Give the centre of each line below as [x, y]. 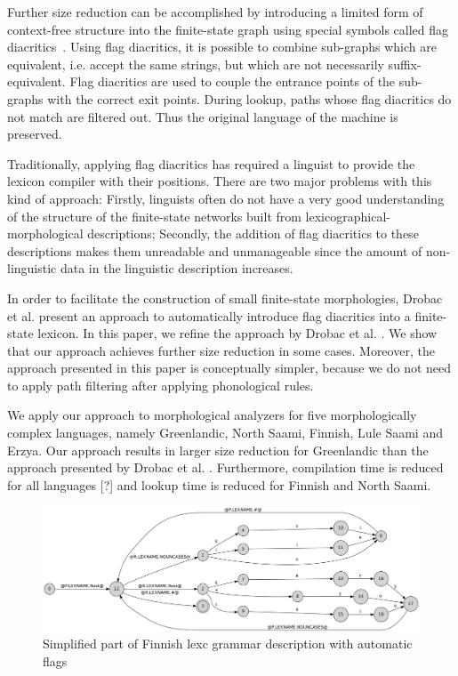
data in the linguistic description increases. [177, 268]
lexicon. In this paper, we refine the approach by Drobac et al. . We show [237, 333]
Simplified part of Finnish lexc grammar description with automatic [228, 644]
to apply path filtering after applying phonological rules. [161, 385]
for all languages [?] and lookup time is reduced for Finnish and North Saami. [219, 484]
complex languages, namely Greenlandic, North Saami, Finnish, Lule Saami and [225, 433]
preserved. [35, 134]
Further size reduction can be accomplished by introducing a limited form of [215, 12]
